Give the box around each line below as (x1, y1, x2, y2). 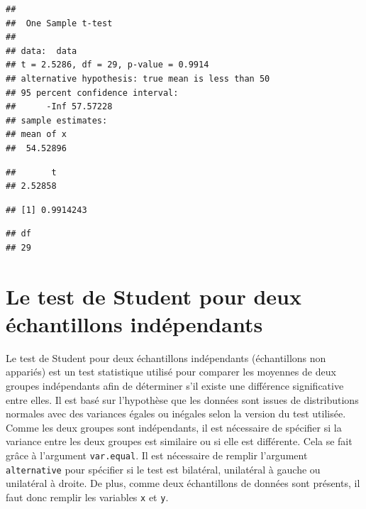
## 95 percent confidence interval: (6, 87, 179, 98)
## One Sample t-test (6, 18, 113, 28)
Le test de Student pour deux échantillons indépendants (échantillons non (6, 350, 326, 365)
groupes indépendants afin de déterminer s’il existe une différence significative (6, 378, 344, 393)
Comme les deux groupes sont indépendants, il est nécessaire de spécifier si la (6, 420, 342, 434)
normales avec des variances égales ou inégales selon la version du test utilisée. (6, 406, 346, 421)
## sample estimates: (6, 115, 108, 126)
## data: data (6, 45, 77, 56)
